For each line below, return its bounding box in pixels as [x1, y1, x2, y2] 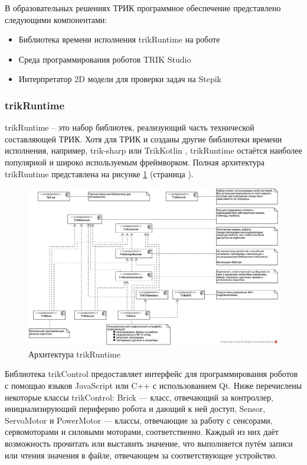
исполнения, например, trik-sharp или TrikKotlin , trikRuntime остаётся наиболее [5, 144, 302, 157]
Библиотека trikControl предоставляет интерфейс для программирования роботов [5, 368, 298, 380]
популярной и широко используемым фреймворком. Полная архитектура [5, 155, 264, 168]
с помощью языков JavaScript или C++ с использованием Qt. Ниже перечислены [5, 379, 302, 391]
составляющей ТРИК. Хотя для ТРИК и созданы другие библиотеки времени [5, 132, 282, 145]
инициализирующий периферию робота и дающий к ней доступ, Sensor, [5, 402, 266, 415]
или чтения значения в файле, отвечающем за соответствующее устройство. [5, 448, 277, 461]
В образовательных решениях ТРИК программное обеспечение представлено [5, 2, 281, 14]
